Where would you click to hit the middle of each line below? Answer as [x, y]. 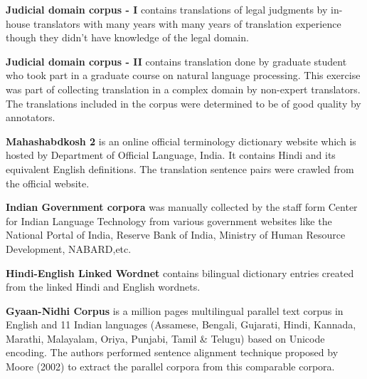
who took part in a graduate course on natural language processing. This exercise [183, 75]
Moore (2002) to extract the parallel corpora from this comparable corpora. [170, 367]
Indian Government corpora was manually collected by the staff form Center [182, 207]
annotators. [31, 117]
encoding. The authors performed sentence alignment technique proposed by [172, 352]
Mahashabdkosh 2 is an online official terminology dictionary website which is [181, 141]
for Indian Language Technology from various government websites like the [169, 220]
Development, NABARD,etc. [69, 248]
